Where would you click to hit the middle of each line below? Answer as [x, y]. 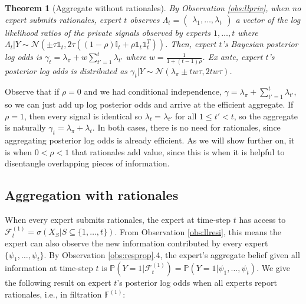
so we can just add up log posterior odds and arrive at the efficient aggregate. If [149, 104]
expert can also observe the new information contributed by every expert [136, 243]
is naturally [25, 127]
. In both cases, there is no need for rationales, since [186, 127]
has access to [262, 220]
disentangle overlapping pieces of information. [87, 163]
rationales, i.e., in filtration [53, 294]
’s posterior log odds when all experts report [197, 283]
